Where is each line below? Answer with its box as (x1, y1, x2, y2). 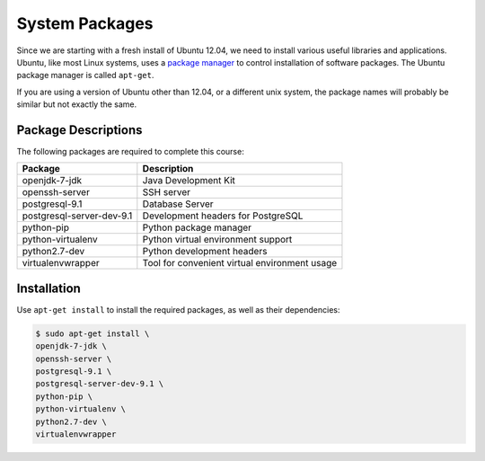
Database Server (142, 198, 215, 210)
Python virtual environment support (142, 234, 293, 246)
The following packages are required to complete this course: (16, 146, 244, 157)
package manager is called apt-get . (16, 70, 154, 81)
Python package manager (142, 221, 251, 234)
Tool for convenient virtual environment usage (142, 257, 338, 270)
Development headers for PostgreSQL (142, 209, 304, 222)
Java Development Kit (142, 174, 235, 187)
